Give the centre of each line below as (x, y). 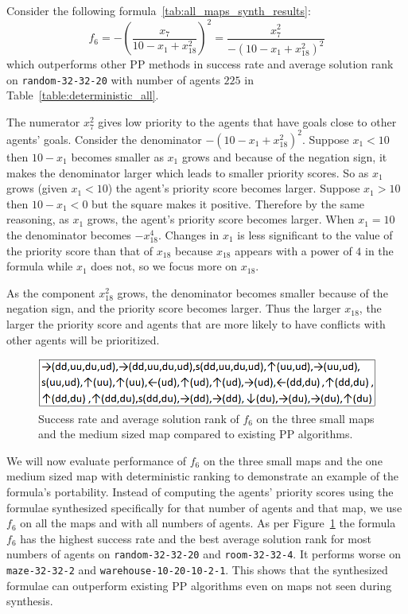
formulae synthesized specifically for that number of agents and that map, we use (204, 507)
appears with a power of (293, 250)
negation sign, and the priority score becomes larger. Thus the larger (174, 308)
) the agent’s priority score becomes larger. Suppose (234, 188)
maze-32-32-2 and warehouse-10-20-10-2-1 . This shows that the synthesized (197, 569)
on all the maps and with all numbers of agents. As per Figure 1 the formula (208, 523)
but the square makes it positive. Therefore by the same (228, 203)
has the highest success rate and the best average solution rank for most (196, 538)
